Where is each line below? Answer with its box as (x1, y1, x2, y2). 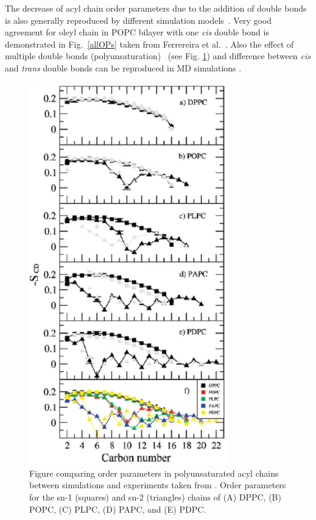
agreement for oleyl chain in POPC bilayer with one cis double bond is (5, 26, 269, 38)
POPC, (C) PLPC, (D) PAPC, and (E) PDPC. (29, 502, 206, 515)
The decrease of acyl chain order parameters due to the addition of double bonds (5, 2, 307, 14)
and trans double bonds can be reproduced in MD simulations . (5, 61, 242, 74)
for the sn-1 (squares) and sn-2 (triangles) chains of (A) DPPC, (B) (29, 490, 281, 503)
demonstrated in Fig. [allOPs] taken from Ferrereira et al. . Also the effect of (5, 37, 294, 50)
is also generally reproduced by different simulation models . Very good (5, 13, 272, 26)
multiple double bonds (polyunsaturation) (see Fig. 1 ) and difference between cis (5, 49, 311, 62)
